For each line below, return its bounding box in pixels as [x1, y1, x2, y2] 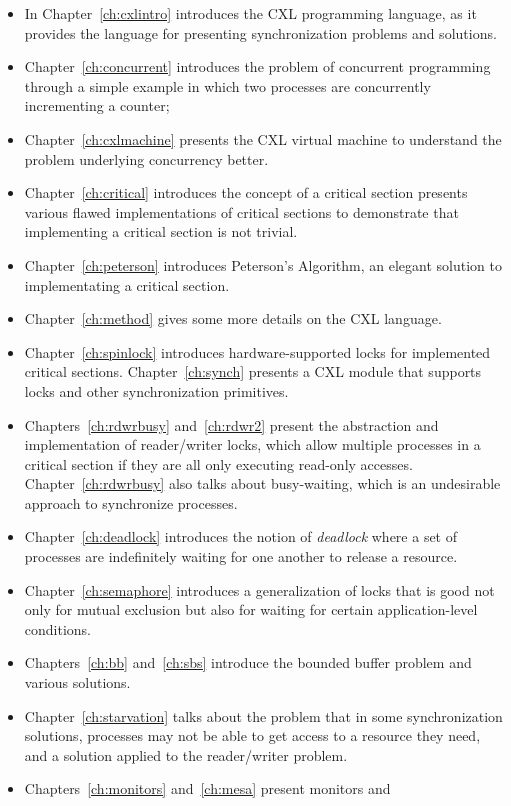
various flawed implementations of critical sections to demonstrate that [24, 201, 459, 222]
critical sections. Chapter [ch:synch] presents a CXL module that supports [24, 361, 482, 382]
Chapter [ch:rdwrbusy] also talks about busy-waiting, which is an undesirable [24, 473, 501, 494]
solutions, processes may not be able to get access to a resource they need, [24, 725, 481, 746]
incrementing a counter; [24, 95, 170, 116]
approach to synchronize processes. [24, 492, 238, 513]
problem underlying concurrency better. [24, 148, 269, 169]
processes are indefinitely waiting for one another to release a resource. [24, 546, 458, 567]
